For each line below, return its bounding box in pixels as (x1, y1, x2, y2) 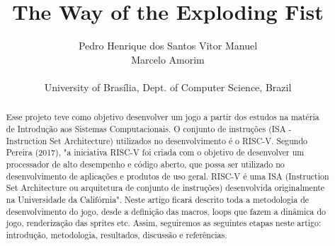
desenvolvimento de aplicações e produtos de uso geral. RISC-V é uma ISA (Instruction (6, 170, 329, 182)
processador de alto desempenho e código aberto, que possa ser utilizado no (6, 158, 285, 170)
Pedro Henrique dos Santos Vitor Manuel (78, 38, 258, 53)
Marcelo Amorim (131, 52, 205, 66)
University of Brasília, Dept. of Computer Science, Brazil (44, 79, 292, 94)
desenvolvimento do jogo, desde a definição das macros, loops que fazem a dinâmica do (6, 205, 326, 217)
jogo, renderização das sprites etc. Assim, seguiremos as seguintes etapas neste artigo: (6, 217, 322, 229)
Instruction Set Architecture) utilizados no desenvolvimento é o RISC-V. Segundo (6, 134, 308, 146)
